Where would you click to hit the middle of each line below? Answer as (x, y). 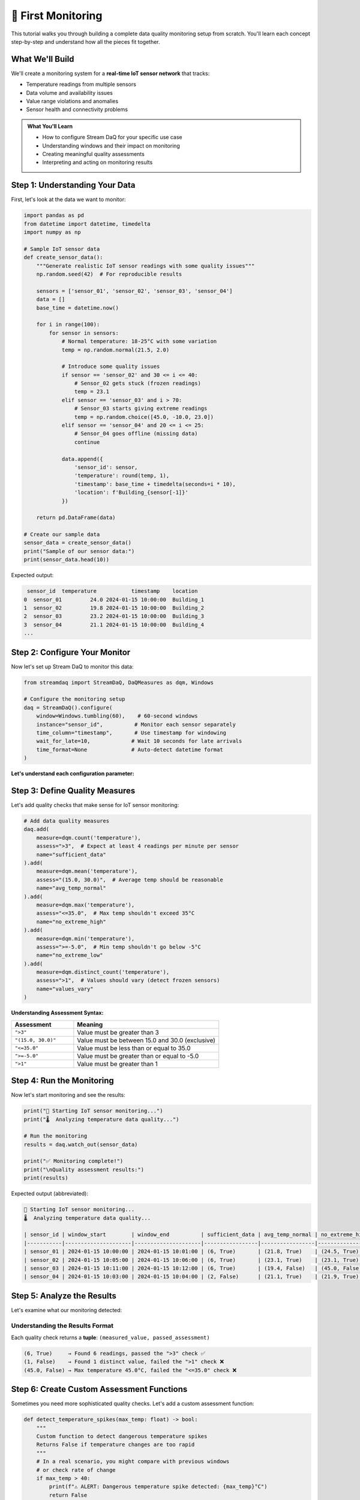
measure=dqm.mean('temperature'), (87, 871)
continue (87, 442)
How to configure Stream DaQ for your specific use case (112, 137)
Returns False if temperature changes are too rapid (115, 1445)
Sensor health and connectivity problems (77, 109)
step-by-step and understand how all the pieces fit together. (85, 41)
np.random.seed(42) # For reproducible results (109, 274)
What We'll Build (43, 59)
